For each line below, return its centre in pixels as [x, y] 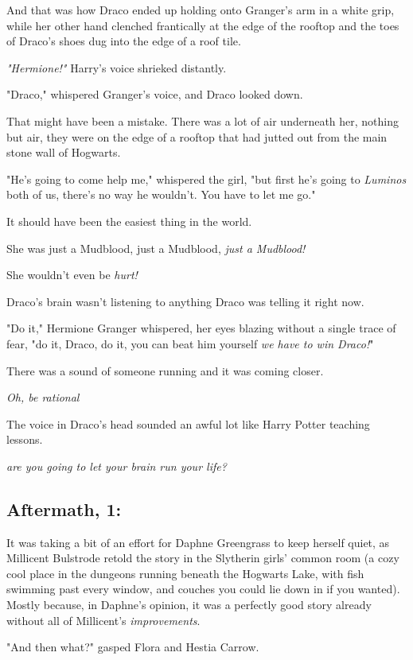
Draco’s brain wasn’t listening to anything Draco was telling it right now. [185, 301]
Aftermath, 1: [64, 509]
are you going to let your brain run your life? [117, 466]
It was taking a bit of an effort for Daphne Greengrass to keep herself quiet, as [198, 542]
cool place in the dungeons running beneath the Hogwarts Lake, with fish [185, 573]
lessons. [25, 439]
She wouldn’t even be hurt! [72, 275]
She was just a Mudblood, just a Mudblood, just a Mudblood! [156, 248]
